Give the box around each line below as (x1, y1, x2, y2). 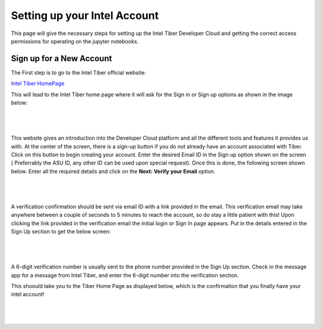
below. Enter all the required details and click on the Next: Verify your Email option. (11, 167, 216, 175)
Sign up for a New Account (11, 53, 112, 64)
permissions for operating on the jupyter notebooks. (11, 37, 139, 45)
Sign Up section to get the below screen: (11, 228, 111, 235)
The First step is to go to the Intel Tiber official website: (11, 69, 146, 76)
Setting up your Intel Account (11, 9, 159, 22)
